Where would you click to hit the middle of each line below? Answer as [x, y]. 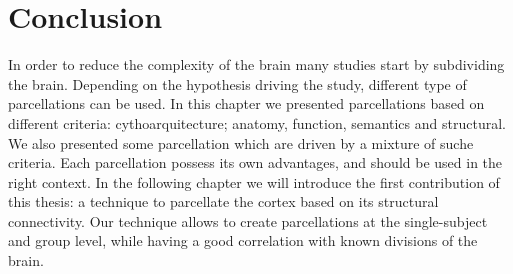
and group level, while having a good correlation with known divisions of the [243, 240]
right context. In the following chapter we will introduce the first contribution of [254, 181]
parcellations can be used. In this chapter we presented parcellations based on [246, 103]
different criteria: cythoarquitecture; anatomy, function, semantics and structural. [257, 122]
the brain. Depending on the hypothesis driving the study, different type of [237, 83]
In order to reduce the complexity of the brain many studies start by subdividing [256, 64]
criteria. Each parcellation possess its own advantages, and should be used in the [255, 162]
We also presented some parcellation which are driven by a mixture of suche [241, 142]
